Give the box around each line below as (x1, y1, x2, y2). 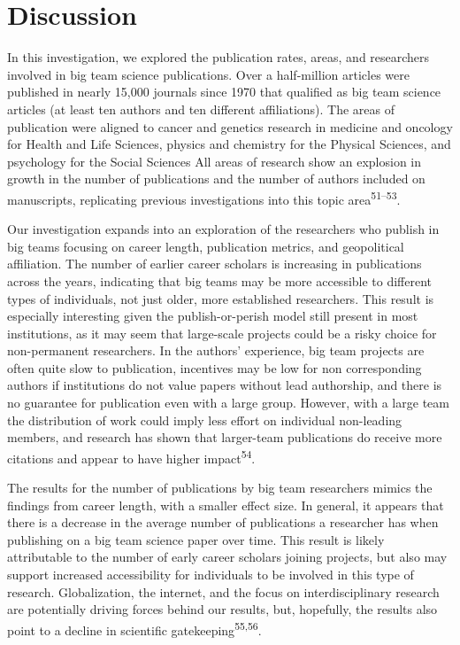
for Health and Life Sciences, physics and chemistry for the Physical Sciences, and (7, 135, 451, 153)
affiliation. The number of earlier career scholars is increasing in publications (7, 254, 422, 273)
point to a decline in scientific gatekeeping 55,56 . (7, 618, 262, 639)
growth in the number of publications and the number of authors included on (7, 169, 425, 188)
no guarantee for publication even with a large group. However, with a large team (7, 393, 449, 412)
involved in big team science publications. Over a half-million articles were (7, 65, 410, 83)
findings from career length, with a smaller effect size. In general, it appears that (7, 495, 444, 514)
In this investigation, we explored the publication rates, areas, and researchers (7, 48, 430, 66)
